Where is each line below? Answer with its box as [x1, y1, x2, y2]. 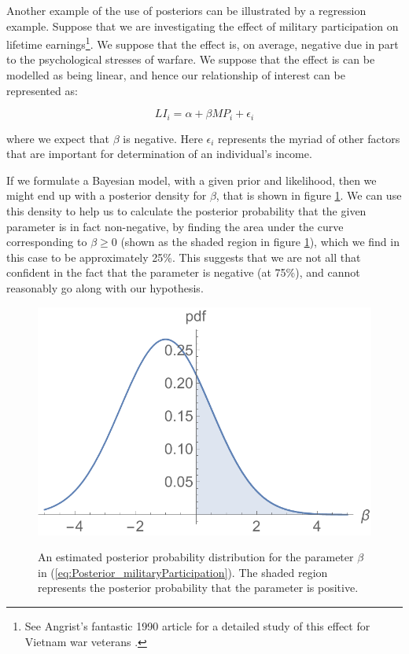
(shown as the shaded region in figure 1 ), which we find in [120, 233, 400, 250]
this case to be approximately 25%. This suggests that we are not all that [6, 248, 361, 265]
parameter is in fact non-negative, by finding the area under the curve [6, 218, 344, 234]
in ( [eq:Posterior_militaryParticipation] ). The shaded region [38, 564, 328, 580]
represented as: [6, 82, 78, 98]
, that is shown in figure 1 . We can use [216, 187, 402, 204]
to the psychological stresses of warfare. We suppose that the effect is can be [6, 51, 375, 68]
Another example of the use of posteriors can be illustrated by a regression [6, 2, 367, 18]
